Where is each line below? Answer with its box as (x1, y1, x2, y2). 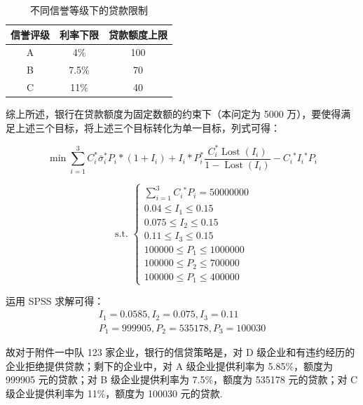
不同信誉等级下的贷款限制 (30, 3, 148, 17)
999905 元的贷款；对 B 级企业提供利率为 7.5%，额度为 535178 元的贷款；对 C (6, 372, 358, 387)
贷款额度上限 (109, 27, 167, 41)
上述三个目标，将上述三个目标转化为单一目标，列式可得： (15, 120, 280, 135)
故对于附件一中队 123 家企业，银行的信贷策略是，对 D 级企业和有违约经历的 (6, 345, 355, 359)
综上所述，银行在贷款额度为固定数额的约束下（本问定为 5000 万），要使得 (6, 107, 341, 121)
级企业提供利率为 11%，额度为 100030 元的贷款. (6, 385, 223, 400)
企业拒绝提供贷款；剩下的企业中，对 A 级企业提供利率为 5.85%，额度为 (6, 358, 334, 373)
